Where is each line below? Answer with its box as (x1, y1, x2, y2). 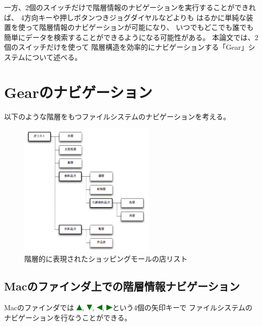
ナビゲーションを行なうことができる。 (4, 312, 132, 322)
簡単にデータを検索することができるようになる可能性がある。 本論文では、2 (4, 31, 258, 42)
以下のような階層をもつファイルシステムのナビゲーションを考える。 (4, 111, 231, 121)
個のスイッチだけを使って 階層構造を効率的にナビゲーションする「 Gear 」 (4, 42, 248, 52)
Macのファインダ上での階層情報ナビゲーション (4, 278, 240, 294)
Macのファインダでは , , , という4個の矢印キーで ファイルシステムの (4, 302, 253, 312)
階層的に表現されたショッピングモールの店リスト (24, 253, 188, 264)
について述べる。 (25, 51, 82, 62)
